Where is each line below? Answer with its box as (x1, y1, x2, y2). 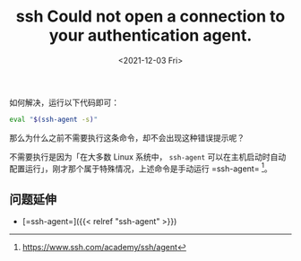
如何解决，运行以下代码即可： (9, 97, 119, 108)
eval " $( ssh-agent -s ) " (9, 115, 99, 124)
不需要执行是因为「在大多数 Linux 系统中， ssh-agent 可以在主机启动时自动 (9, 151, 287, 162)
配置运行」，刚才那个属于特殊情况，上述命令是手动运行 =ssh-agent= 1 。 (9, 161, 273, 174)
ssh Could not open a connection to (15, 6, 286, 27)
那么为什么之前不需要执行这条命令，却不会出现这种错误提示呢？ (9, 132, 245, 143)
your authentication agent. (48, 25, 253, 46)
